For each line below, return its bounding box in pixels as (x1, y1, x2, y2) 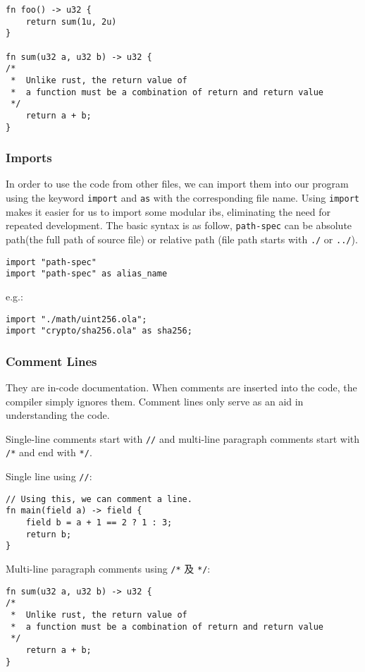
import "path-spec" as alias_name (6, 269, 168, 279)
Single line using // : (6, 469, 92, 484)
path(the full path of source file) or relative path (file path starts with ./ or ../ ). (6, 231, 358, 246)
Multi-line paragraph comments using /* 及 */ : (6, 561, 211, 576)
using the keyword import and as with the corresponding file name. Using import (6, 190, 359, 205)
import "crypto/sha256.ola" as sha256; (6, 326, 192, 336)
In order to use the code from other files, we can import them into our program (6, 176, 349, 191)
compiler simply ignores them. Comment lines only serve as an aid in (6, 393, 304, 408)
